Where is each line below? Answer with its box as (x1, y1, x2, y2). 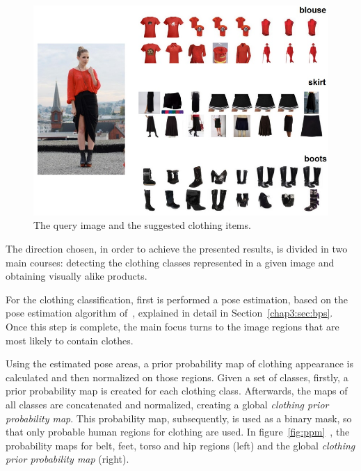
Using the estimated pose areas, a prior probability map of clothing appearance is (6, 356, 353, 371)
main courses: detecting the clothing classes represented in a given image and (6, 255, 335, 269)
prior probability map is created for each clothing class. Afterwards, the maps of (6, 383, 348, 398)
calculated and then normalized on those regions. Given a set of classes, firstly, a (6, 369, 348, 384)
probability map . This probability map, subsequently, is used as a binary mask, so (6, 410, 352, 425)
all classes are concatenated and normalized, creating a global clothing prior (6, 397, 329, 411)
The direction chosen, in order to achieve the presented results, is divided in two (6, 241, 348, 256)
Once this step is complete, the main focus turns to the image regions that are (6, 319, 339, 334)
